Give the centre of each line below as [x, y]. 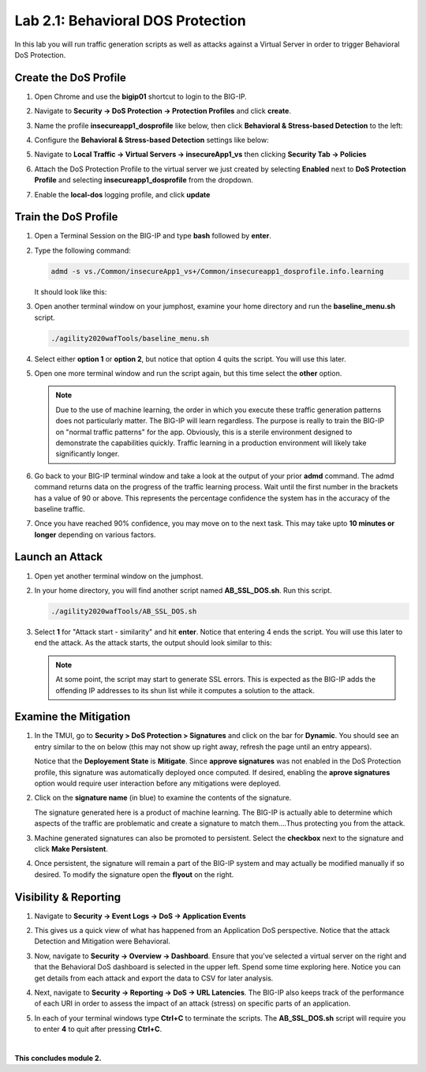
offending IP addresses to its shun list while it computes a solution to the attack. [185, 690]
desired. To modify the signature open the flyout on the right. [134, 874]
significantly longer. [88, 454]
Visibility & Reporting [68, 897]
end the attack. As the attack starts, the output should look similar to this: [153, 643]
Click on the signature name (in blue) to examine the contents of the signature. [163, 798]
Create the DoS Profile [70, 78]
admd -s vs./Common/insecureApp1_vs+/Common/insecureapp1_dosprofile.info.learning [217, 271]
